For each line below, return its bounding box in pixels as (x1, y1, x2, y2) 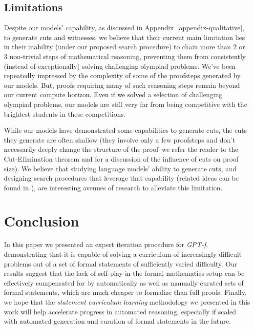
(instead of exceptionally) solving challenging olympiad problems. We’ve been (4, 61, 236, 71)
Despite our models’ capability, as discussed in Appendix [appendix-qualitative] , (4, 22, 244, 33)
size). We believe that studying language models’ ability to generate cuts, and (4, 163, 236, 173)
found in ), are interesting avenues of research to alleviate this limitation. (4, 182, 223, 192)
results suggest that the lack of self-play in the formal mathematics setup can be (4, 268, 245, 278)
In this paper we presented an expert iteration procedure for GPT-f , (4, 239, 208, 249)
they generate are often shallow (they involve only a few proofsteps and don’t (4, 134, 235, 144)
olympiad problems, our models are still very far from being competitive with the (4, 99, 247, 109)
